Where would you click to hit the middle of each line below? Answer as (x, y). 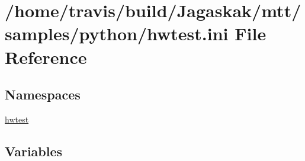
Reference (46, 57)
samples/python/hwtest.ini (117, 33)
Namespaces (43, 94)
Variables (34, 151)
